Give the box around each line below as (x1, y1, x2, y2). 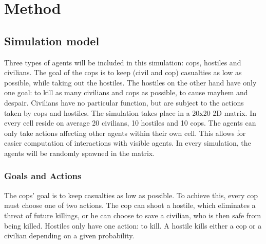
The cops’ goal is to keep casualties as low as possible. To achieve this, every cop (4, 189, 258, 200)
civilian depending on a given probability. (4, 230, 135, 241)
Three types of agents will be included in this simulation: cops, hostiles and (4, 57, 241, 67)
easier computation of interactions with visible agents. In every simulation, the (4, 137, 251, 148)
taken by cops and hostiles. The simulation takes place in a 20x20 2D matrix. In (4, 107, 256, 118)
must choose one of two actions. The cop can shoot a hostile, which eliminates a (4, 200, 256, 211)
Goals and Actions (4, 169, 82, 182)
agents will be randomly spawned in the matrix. (4, 147, 155, 158)
